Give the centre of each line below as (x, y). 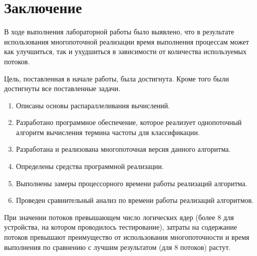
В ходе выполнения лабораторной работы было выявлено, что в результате (119, 32)
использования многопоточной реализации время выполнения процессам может (127, 41)
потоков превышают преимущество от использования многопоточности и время (127, 237)
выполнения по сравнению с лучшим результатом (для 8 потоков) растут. (117, 247)
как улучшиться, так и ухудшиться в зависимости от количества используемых (125, 51)
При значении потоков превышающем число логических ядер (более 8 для (119, 217)
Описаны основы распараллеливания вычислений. (93, 105)
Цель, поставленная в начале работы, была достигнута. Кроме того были (117, 78)
